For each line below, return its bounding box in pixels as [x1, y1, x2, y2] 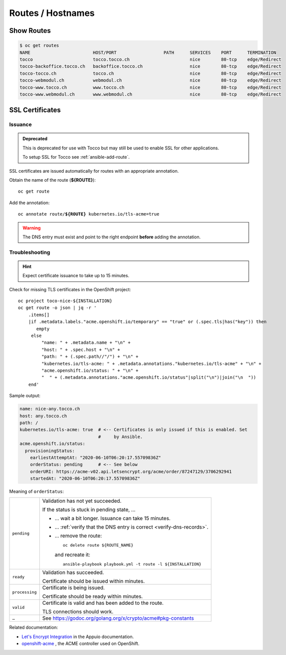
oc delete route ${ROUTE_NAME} [63, 543, 134, 548]
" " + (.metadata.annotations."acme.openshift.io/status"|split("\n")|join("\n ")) [41, 375, 257, 380]
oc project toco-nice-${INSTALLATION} [18, 298, 113, 304]
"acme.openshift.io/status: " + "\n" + [41, 368, 139, 373]
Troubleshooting [9, 249, 51, 256]
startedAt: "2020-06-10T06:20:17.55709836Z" [30, 476, 141, 481]
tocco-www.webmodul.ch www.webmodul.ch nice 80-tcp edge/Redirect [19, 91, 282, 97]
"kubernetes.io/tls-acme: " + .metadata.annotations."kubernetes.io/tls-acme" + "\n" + [41, 361, 262, 366]
